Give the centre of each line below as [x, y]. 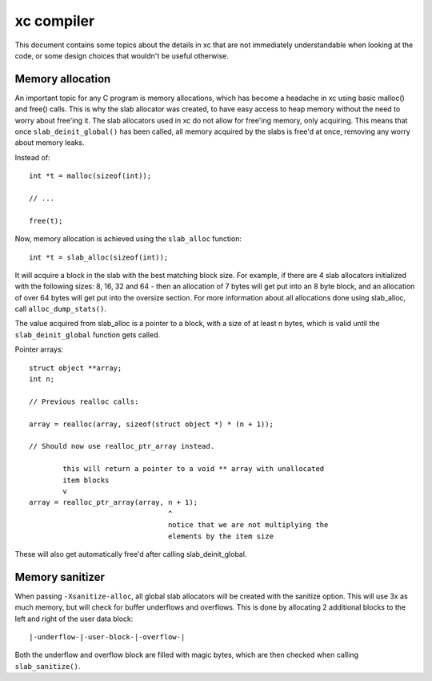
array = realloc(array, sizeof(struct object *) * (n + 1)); [151, 424]
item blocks [86, 480]
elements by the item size [221, 536]
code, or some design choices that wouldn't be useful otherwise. [122, 55]
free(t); [46, 221]
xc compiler [55, 21]
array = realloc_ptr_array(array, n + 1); [114, 502]
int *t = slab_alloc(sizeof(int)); [99, 257]
